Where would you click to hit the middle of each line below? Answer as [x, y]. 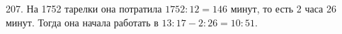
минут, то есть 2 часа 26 [283, 8]
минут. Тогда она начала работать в [82, 22]
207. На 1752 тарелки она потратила [84, 8]
